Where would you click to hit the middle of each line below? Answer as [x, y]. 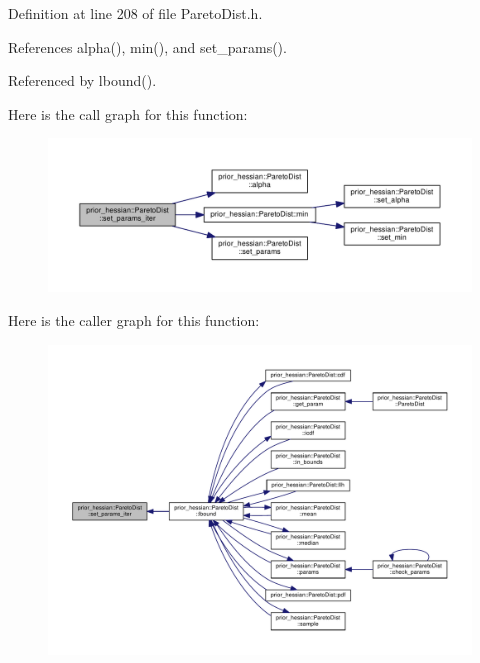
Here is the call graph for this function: [128, 113]
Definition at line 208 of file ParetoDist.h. [135, 13]
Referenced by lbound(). [82, 80]
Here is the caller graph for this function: [134, 320]
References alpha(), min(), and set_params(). [147, 46]
